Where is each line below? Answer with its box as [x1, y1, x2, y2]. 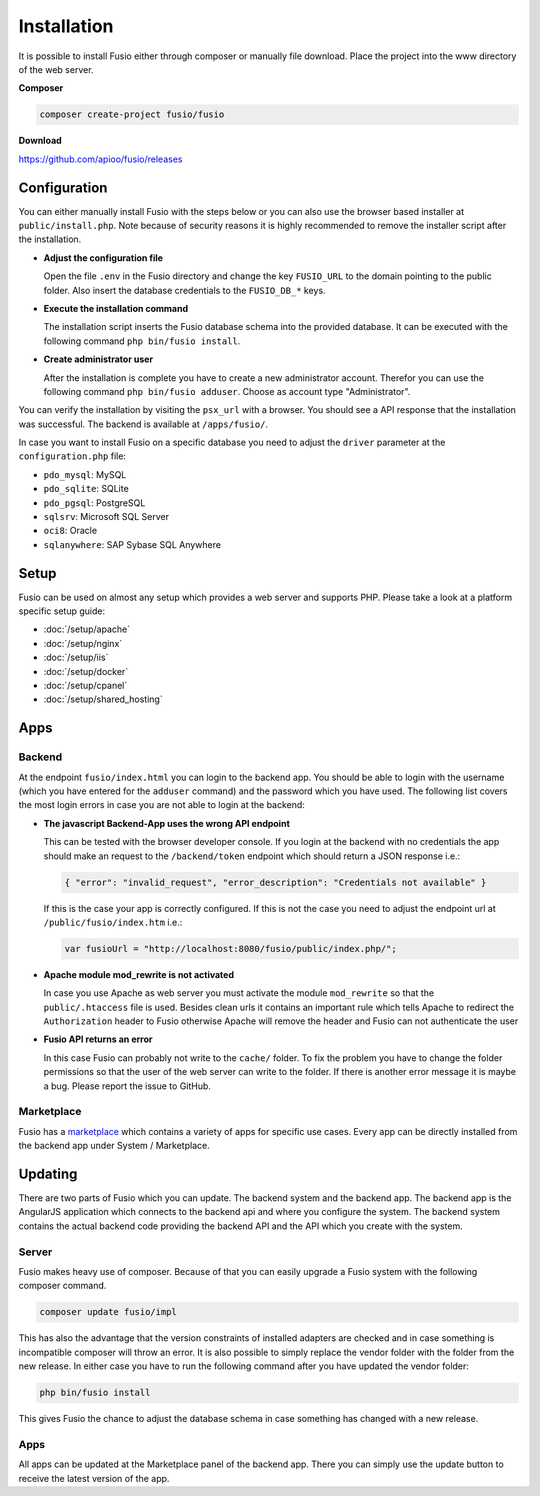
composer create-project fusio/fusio [39, 109, 225, 120]
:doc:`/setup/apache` [43, 623, 131, 635]
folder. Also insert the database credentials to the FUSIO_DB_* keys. [43, 284, 326, 296]
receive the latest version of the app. [18, 1472, 170, 1484]
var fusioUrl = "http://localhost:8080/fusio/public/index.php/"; [64, 943, 397, 954]
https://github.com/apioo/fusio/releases [18, 153, 183, 165]
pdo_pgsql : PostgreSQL [43, 496, 146, 509]
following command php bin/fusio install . [43, 335, 241, 347]
